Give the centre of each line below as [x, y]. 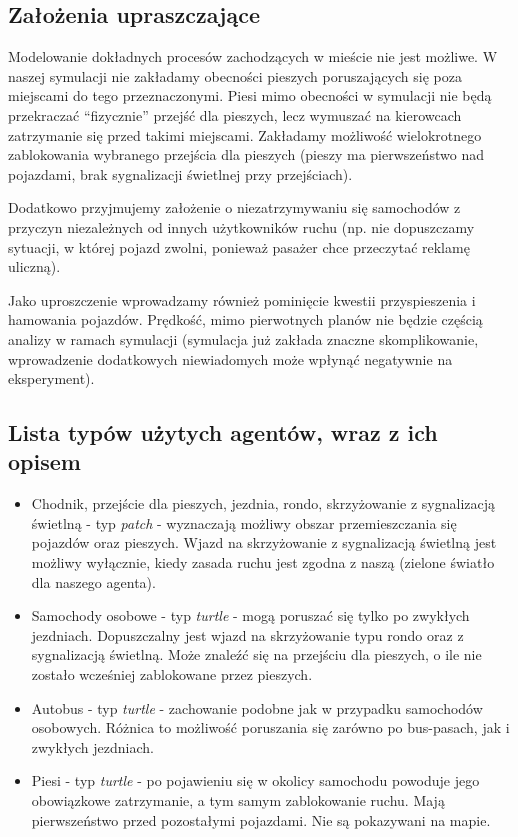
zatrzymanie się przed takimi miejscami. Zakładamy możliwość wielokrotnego [245, 134]
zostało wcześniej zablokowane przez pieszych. [172, 674]
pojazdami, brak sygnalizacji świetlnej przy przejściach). [180, 173]
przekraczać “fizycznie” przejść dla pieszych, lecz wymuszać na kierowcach [235, 114]
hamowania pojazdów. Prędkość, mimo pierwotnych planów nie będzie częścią [245, 319]
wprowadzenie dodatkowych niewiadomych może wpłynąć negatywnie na [230, 358]
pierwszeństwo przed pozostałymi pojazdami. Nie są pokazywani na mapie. [261, 819]
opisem [44, 461]
